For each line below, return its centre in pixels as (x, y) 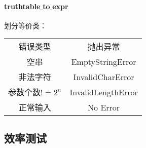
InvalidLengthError (104, 92)
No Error (104, 107)
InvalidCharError (104, 77)
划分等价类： (25, 25)
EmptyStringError (104, 61)
